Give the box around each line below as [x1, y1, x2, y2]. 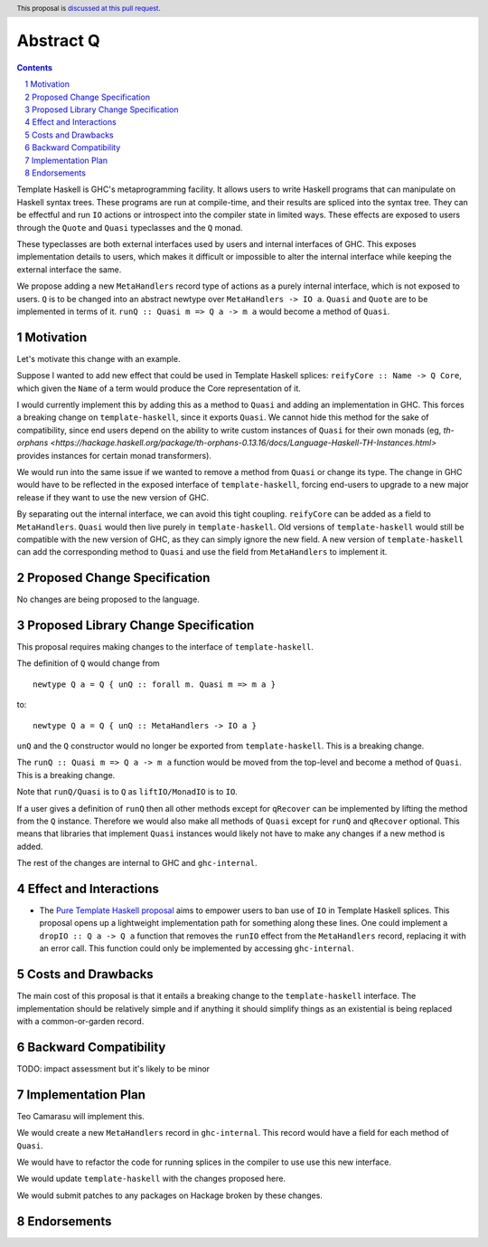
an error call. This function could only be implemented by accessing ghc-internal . [39, 943, 354, 954]
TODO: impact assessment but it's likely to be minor [16, 1063, 211, 1074]
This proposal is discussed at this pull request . [16, 4, 162, 13]
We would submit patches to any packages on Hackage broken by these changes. [16, 1190, 323, 1201]
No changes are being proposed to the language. [16, 594, 201, 605]
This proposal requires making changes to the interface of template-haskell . [16, 642, 314, 652]
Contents [16, 62, 53, 72]
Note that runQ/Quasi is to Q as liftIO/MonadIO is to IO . [16, 786, 239, 797]
